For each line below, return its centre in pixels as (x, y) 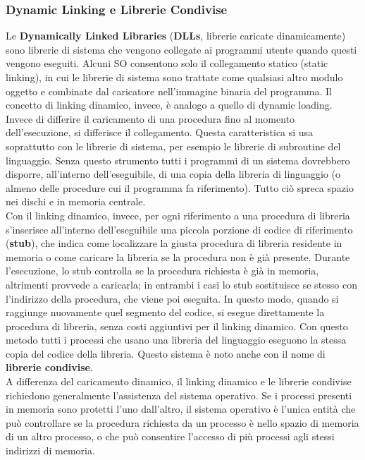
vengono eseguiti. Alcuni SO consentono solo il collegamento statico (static (167, 63)
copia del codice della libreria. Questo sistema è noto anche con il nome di (166, 353)
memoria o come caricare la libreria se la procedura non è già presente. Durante (178, 256)
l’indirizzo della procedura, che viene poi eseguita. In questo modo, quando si (172, 298)
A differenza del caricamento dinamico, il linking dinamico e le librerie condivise (179, 381)
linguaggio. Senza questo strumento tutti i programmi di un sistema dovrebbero (178, 160)
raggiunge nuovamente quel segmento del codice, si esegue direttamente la (165, 312)
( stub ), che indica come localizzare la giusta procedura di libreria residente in (174, 243)
